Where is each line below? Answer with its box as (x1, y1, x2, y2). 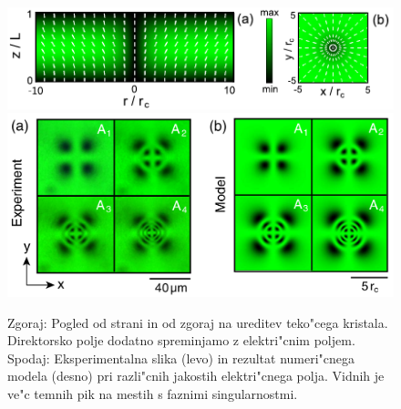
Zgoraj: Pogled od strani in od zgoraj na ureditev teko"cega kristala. (7, 312, 388, 332)
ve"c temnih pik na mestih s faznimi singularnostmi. (7, 384, 298, 404)
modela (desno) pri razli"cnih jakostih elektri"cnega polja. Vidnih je (7, 366, 385, 385)
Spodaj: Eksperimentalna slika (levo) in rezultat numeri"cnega (7, 348, 355, 367)
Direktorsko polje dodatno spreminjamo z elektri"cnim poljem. (7, 331, 355, 350)
